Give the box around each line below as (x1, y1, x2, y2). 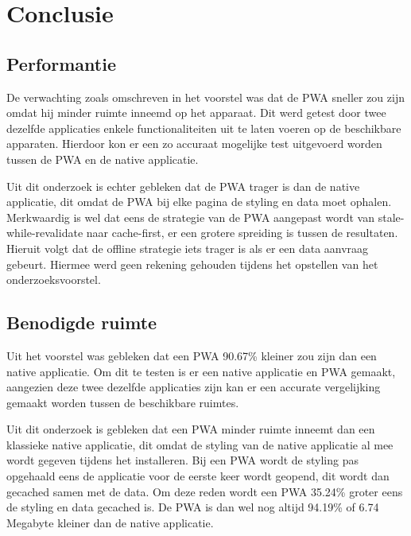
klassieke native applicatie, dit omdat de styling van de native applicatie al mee (6, 436, 394, 452)
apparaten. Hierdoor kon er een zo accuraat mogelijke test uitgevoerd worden (6, 135, 382, 152)
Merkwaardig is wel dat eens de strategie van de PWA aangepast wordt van (6, 208, 375, 225)
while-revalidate (6, 224, 83, 241)
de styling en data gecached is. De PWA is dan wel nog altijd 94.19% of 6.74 (6, 499, 379, 515)
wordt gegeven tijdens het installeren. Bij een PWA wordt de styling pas (6, 452, 359, 468)
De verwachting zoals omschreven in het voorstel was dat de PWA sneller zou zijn (6, 88, 405, 105)
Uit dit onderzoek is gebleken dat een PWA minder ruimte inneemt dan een (6, 421, 375, 437)
